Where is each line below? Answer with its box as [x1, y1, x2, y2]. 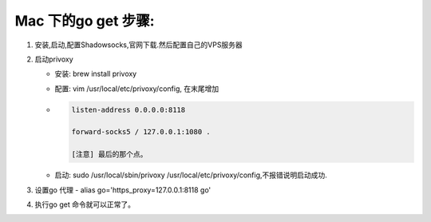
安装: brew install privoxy [54, 69, 137, 79]
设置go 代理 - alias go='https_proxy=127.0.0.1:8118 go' [34, 184, 212, 195]
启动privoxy [34, 54, 73, 64]
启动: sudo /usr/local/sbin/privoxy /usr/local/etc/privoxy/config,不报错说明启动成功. [54, 170, 327, 180]
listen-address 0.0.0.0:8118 [71, 105, 186, 114]
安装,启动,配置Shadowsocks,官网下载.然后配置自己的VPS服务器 [34, 40, 243, 50]
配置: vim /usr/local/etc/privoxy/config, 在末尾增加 [54, 84, 219, 93]
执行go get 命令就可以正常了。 [34, 200, 136, 209]
